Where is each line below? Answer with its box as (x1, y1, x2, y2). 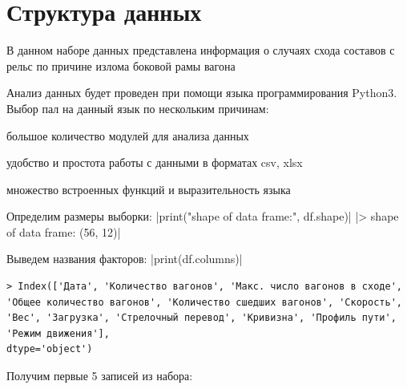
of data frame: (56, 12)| (6, 223, 121, 240)
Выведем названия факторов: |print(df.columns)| (6, 250, 243, 267)
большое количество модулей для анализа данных (6, 127, 249, 144)
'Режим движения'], (6, 327, 110, 339)
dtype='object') (6, 343, 93, 355)
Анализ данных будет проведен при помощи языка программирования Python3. (6, 84, 397, 101)
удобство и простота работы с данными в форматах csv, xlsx (6, 154, 303, 171)
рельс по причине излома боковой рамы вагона (6, 57, 236, 74)
